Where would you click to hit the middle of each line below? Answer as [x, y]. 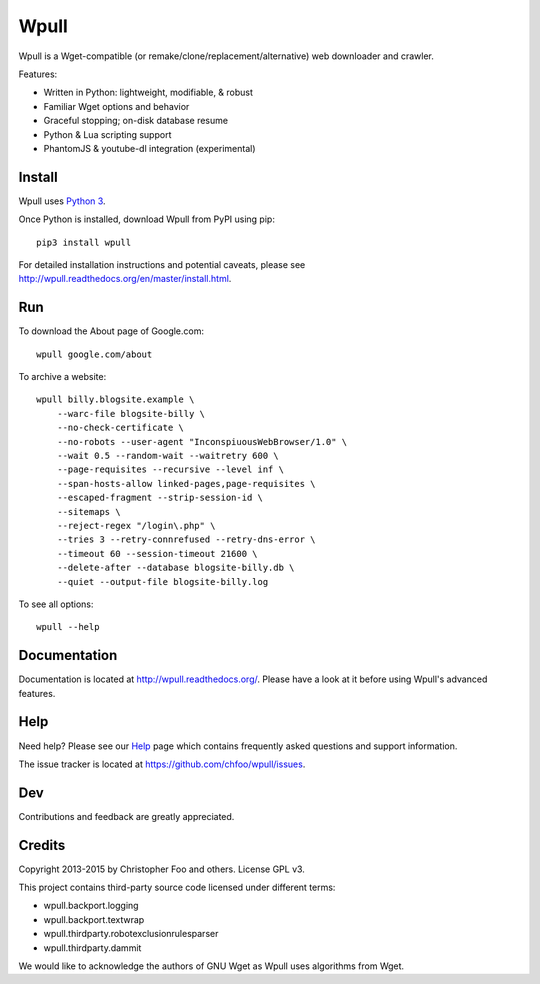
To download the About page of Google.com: [111, 331]
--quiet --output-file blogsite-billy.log [162, 581]
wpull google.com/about [94, 354]
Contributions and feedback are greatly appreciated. [126, 816]
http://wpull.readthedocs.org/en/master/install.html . [125, 279]
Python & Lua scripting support [107, 134]
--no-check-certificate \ [120, 428]
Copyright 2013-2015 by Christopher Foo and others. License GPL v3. [161, 869]
